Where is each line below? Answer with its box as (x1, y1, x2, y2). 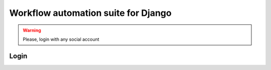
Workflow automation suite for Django (9, 7, 172, 18)
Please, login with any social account (23, 36, 100, 42)
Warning (23, 27, 41, 33)
